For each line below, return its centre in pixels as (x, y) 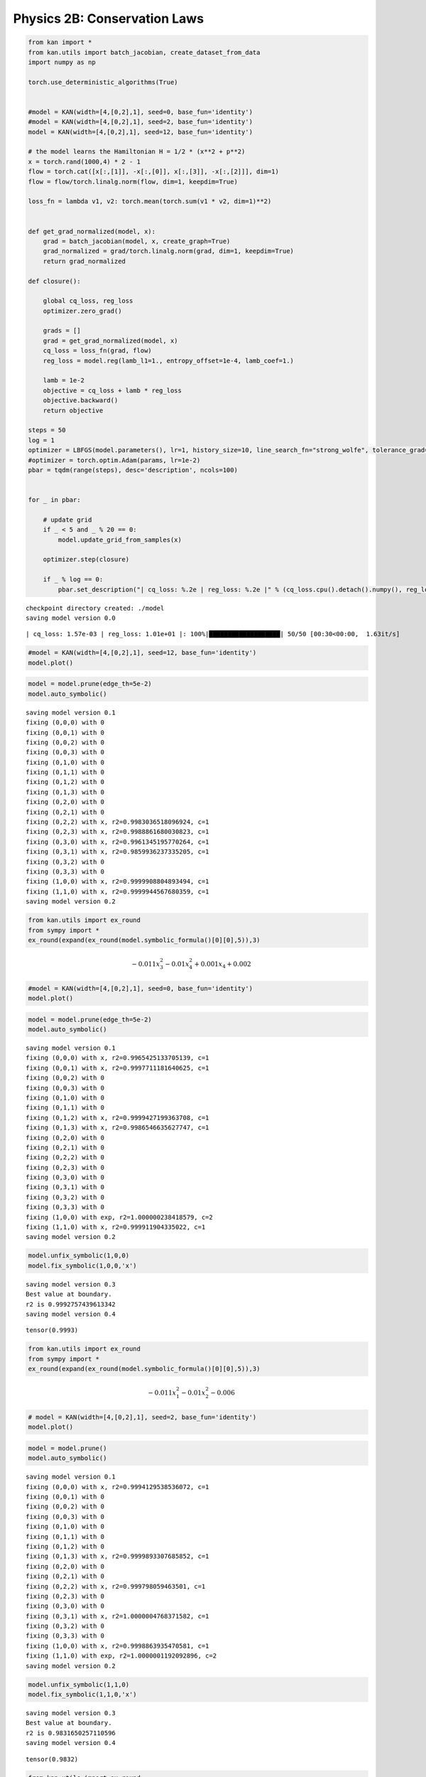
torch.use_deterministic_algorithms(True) (103, 82)
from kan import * (60, 42)
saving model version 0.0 (71, 618)
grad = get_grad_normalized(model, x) (110, 340)
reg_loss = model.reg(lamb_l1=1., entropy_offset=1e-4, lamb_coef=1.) (169, 360)
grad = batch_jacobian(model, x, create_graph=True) (137, 241)
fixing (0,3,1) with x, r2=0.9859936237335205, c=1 (118, 852)
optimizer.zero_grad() (82, 311)
